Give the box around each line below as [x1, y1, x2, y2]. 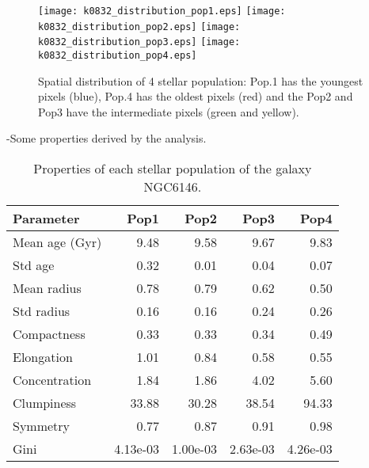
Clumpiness [13, 394, 77, 412]
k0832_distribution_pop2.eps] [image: [38, 21, 241, 32]
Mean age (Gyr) [13, 233, 102, 251]
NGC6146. [143, 177, 202, 196]
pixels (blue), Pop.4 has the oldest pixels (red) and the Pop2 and [38, 88, 353, 105]
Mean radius [13, 279, 82, 297]
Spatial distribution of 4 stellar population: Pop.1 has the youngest [38, 72, 363, 89]
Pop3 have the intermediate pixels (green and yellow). [38, 103, 299, 120]
